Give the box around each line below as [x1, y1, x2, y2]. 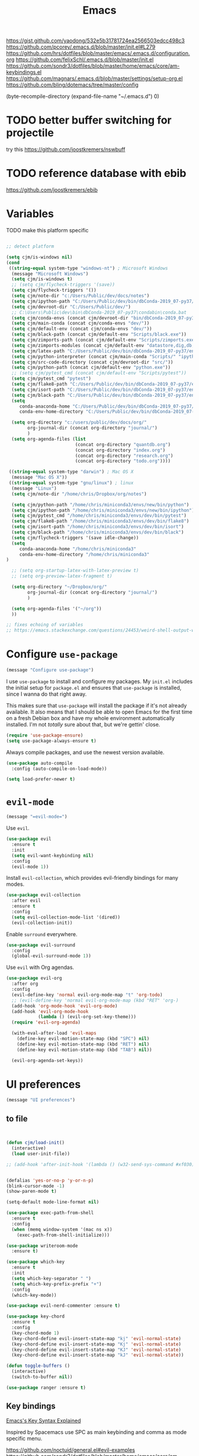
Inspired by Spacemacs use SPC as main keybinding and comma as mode [6, 1428, 187, 1435]
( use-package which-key [6, 1259, 65, 1265]
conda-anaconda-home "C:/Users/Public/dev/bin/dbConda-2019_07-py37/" [19, 403, 197, 409]
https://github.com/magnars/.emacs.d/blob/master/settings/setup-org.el [6, 75, 183, 82]
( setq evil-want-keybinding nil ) [11, 852, 94, 858]
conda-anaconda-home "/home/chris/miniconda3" [19, 546, 136, 552]
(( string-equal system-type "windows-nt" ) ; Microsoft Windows [8, 265, 168, 271]
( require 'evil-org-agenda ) [11, 1019, 81, 1025]
